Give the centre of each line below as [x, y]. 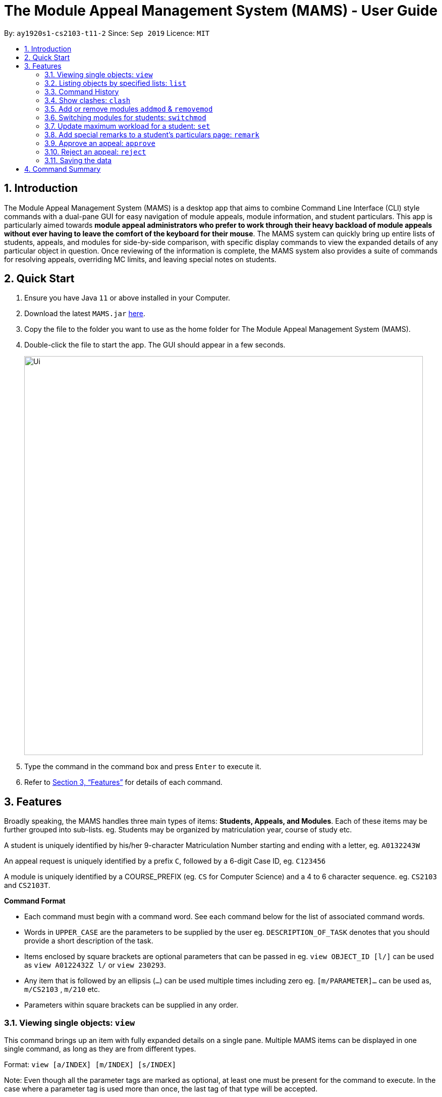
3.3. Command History [82, 91]
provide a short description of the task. [89, 941]
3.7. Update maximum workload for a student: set [127, 126]
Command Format [35, 901]
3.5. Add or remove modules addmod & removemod [129, 109]
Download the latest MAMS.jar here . [85, 314]
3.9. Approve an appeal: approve [100, 143]
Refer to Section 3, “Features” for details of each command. [123, 782]
